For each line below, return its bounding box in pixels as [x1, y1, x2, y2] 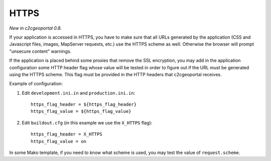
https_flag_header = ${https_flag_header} [31, 102, 137, 107]
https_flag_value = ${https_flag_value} [31, 108, 131, 114]
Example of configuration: [9, 81, 63, 87]
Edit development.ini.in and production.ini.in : [22, 90, 135, 96]
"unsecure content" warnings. [9, 48, 72, 54]
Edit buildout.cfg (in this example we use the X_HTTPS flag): [22, 119, 153, 125]
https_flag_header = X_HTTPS [31, 131, 102, 137]
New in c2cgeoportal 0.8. [9, 25, 62, 31]
